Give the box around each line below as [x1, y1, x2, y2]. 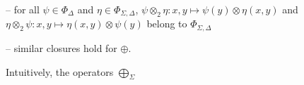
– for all [6, 2, 40, 16]
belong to [146, 16, 187, 31]
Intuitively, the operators [6, 64, 114, 79]
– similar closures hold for [6, 40, 117, 55]
